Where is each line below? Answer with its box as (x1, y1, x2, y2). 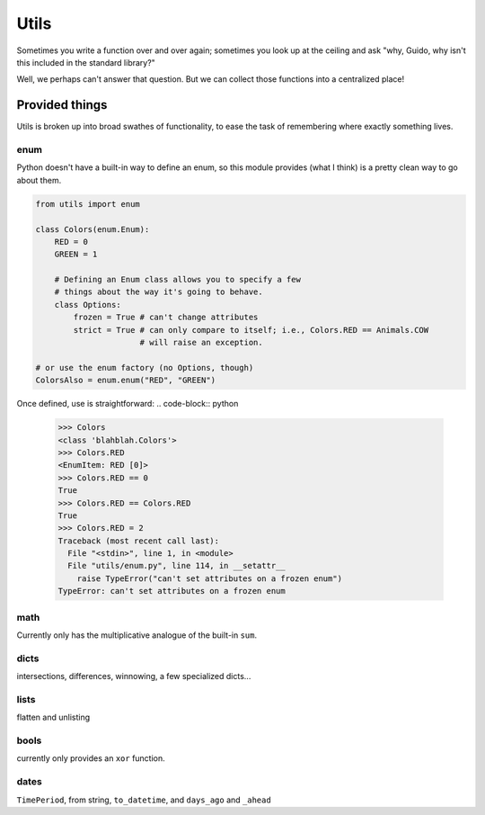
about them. (16, 175, 62, 185)
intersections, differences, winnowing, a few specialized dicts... (16, 671, 251, 682)
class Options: (54, 300, 121, 309)
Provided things (16, 97, 108, 112)
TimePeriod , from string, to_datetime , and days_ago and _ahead (16, 794, 271, 805)
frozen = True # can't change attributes (73, 312, 259, 323)
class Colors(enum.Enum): (35, 224, 150, 234)
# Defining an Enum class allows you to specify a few (54, 274, 301, 285)
